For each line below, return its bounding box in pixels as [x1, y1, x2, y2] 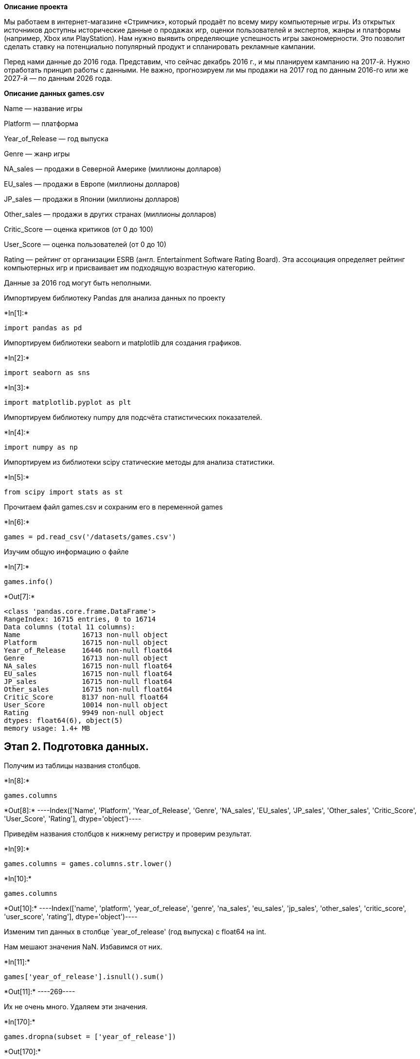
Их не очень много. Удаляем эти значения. [4, 1002, 148, 1011]
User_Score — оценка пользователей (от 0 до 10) [4, 240, 166, 248]
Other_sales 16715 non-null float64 [4, 685, 172, 693]
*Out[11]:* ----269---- [4, 987, 75, 996]
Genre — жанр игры [4, 150, 70, 158]
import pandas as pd [4, 324, 82, 332]
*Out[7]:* [4, 592, 35, 601]
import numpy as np [4, 443, 78, 451]
